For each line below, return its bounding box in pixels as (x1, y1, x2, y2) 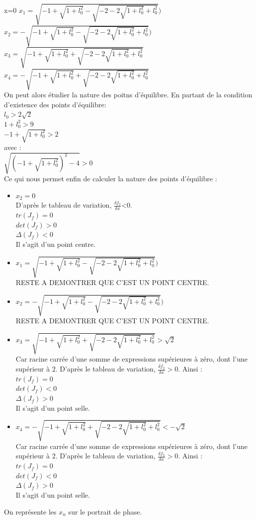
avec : (4, 142, 21, 152)
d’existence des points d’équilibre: (4, 99, 106, 109)
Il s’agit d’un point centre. (15, 239, 96, 249)
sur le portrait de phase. (68, 506, 142, 517)
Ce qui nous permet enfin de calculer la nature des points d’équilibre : (4, 173, 217, 184)
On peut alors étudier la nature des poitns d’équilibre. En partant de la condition (4, 89, 253, 100)
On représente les (4, 506, 57, 517)
